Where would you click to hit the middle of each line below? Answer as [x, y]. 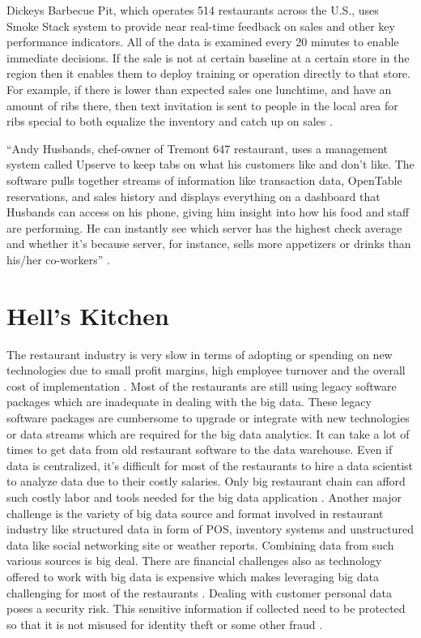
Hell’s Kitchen [88, 315]
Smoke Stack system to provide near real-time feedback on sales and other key [201, 26]
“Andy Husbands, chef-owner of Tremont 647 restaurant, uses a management [198, 148]
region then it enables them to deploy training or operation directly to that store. [208, 73]
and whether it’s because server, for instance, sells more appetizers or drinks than [209, 244]
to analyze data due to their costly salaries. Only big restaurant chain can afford [206, 481]
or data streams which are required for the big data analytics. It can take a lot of [208, 433]
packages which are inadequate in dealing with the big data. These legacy [189, 402]
